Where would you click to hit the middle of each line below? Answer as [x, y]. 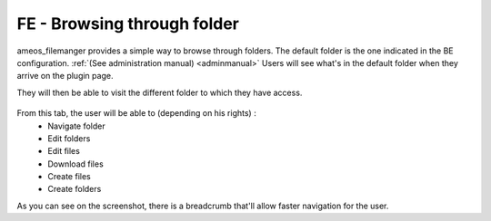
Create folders [75, 189]
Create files [69, 177]
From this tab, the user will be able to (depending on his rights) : [136, 113]
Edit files [64, 151]
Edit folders [69, 138]
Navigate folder [77, 126]
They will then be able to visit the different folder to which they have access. [160, 92]
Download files [75, 164]
